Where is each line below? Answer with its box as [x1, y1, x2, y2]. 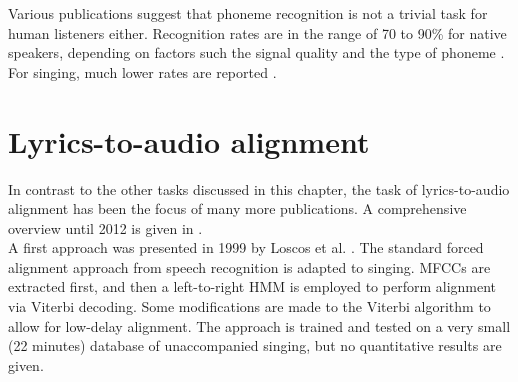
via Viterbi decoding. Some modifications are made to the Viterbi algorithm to [8, 296, 491, 317]
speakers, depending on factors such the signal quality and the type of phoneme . [8, 42, 505, 63]
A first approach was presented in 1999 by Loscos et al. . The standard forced [8, 237, 484, 258]
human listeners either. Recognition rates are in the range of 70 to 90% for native [8, 22, 507, 43]
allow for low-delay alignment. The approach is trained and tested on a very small [8, 315, 511, 336]
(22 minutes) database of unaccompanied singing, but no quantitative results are [8, 335, 502, 356]
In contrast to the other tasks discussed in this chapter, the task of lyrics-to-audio [8, 178, 510, 199]
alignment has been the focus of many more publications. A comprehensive [8, 198, 467, 219]
